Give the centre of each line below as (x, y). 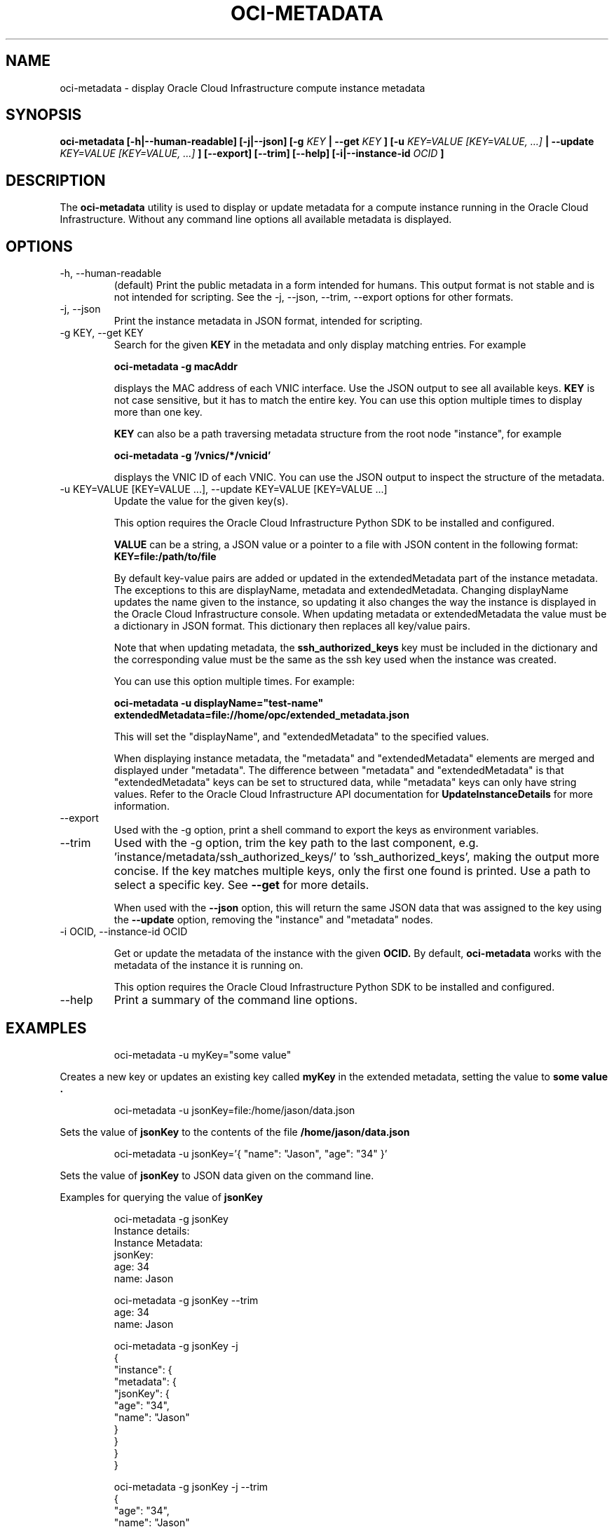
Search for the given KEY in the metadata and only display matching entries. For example (320, 345)
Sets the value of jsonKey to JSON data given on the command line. (217, 1175)
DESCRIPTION (56, 180)
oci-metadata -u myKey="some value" (203, 1054)
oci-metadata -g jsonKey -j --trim (191, 1486)
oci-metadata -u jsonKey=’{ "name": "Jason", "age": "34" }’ (251, 1153)
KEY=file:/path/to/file (165, 557)
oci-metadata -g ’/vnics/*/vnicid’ (192, 456)
